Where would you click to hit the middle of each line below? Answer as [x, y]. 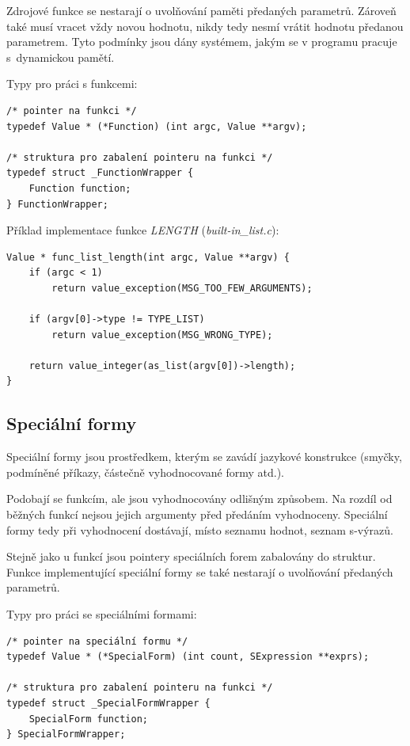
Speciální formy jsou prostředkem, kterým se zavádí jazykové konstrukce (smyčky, [204, 457]
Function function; [80, 188]
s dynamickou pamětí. [61, 57]
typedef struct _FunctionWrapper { [100, 173]
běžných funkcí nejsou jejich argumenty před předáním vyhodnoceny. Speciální [197, 514]
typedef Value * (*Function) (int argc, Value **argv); [157, 126]
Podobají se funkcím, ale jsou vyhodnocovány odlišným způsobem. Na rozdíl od [199, 499]
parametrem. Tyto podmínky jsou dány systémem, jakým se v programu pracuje [202, 42]
